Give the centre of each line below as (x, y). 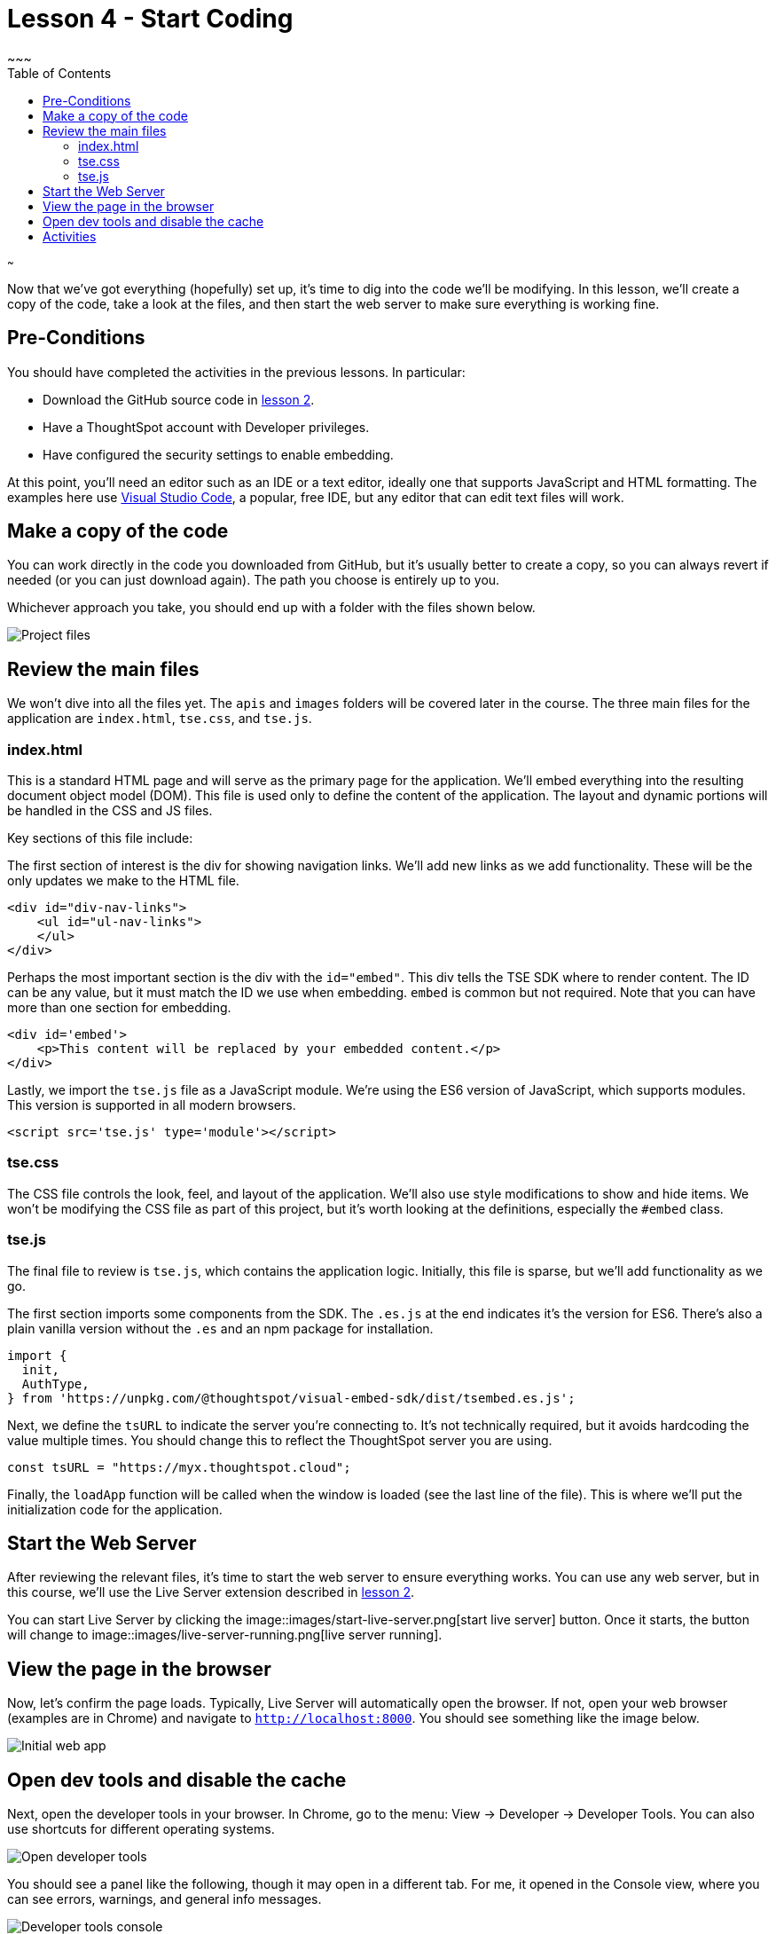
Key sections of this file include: (100, 838)
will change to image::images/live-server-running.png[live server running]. (225, 1635)
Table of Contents (59, 73)
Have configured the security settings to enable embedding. (218, 454)
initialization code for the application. (115, 1509)
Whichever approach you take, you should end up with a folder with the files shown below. (271, 608)
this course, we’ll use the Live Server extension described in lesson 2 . (211, 1592)
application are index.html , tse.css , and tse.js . (160, 719)
